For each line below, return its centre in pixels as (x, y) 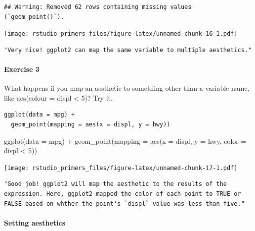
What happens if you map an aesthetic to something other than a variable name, (127, 88)
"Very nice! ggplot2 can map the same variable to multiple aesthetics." (128, 50)
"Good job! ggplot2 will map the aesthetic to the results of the (116, 184)
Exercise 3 (22, 69)
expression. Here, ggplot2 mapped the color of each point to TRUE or (123, 194)
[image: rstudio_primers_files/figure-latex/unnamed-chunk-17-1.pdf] (121, 168)
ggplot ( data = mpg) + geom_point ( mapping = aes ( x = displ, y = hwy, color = (125, 141)
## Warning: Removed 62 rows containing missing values (98, 7)
